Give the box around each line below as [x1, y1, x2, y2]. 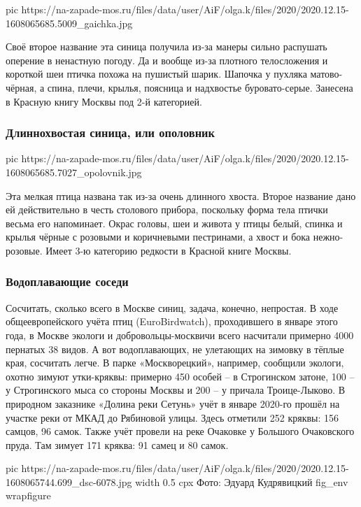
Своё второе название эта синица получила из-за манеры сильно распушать [6, 39, 327, 54]
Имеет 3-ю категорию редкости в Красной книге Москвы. [45, 243, 292, 257]
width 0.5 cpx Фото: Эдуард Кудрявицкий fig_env [135, 474, 348, 489]
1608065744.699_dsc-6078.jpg [6, 474, 132, 489]
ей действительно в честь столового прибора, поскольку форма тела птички [6, 202, 328, 217]
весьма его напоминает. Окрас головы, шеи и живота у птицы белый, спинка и [6, 215, 343, 230]
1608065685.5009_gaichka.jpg [6, 15, 133, 30]
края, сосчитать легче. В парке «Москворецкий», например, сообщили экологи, [6, 355, 344, 370]
